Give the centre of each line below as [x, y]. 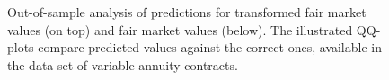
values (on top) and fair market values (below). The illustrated [180, 29]
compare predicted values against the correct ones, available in [210, 47]
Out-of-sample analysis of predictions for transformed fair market [187, 12]
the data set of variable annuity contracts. [123, 64]
